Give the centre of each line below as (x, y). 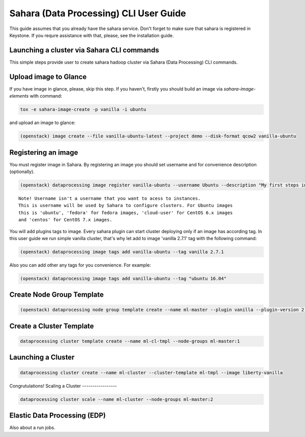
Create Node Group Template (57, 295)
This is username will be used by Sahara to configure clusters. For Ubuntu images (126, 206)
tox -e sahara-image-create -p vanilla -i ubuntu (83, 110)
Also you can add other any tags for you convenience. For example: (80, 265)
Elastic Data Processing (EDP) (58, 415)
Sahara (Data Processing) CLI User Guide (98, 13)
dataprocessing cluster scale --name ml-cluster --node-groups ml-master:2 (117, 399)
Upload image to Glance (48, 77)
